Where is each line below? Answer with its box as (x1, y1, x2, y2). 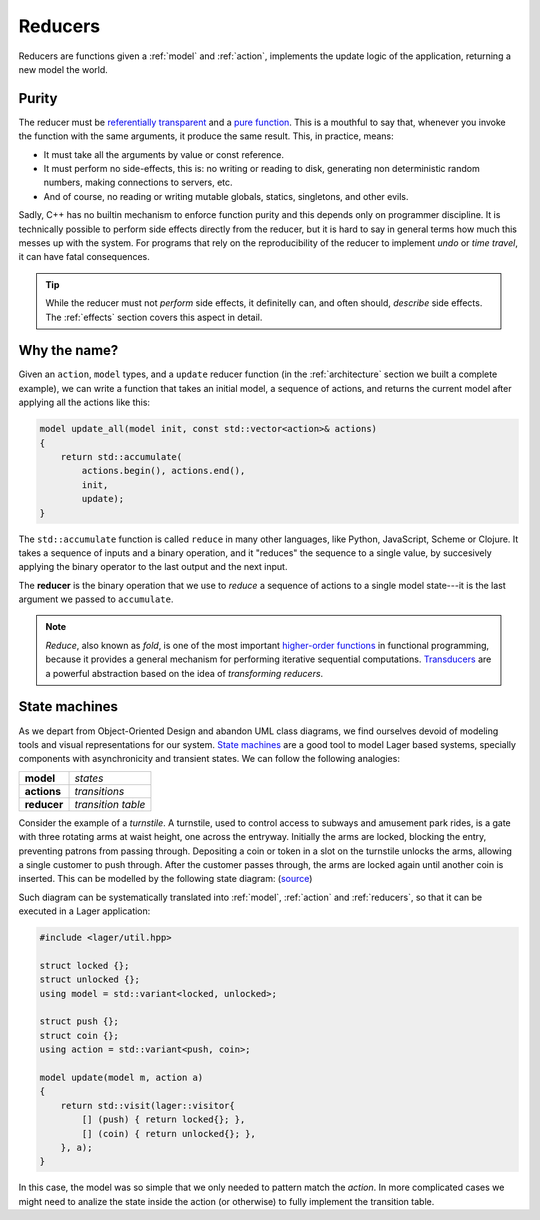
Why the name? (18, 342, 119, 359)
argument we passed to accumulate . (18, 593, 174, 605)
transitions (74, 784, 125, 798)
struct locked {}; (39, 960, 130, 971)
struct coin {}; (39, 1030, 120, 1041)
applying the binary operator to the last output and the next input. (18, 561, 288, 573)
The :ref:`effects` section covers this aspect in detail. (45, 311, 263, 323)
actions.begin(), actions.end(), (81, 465, 246, 477)
